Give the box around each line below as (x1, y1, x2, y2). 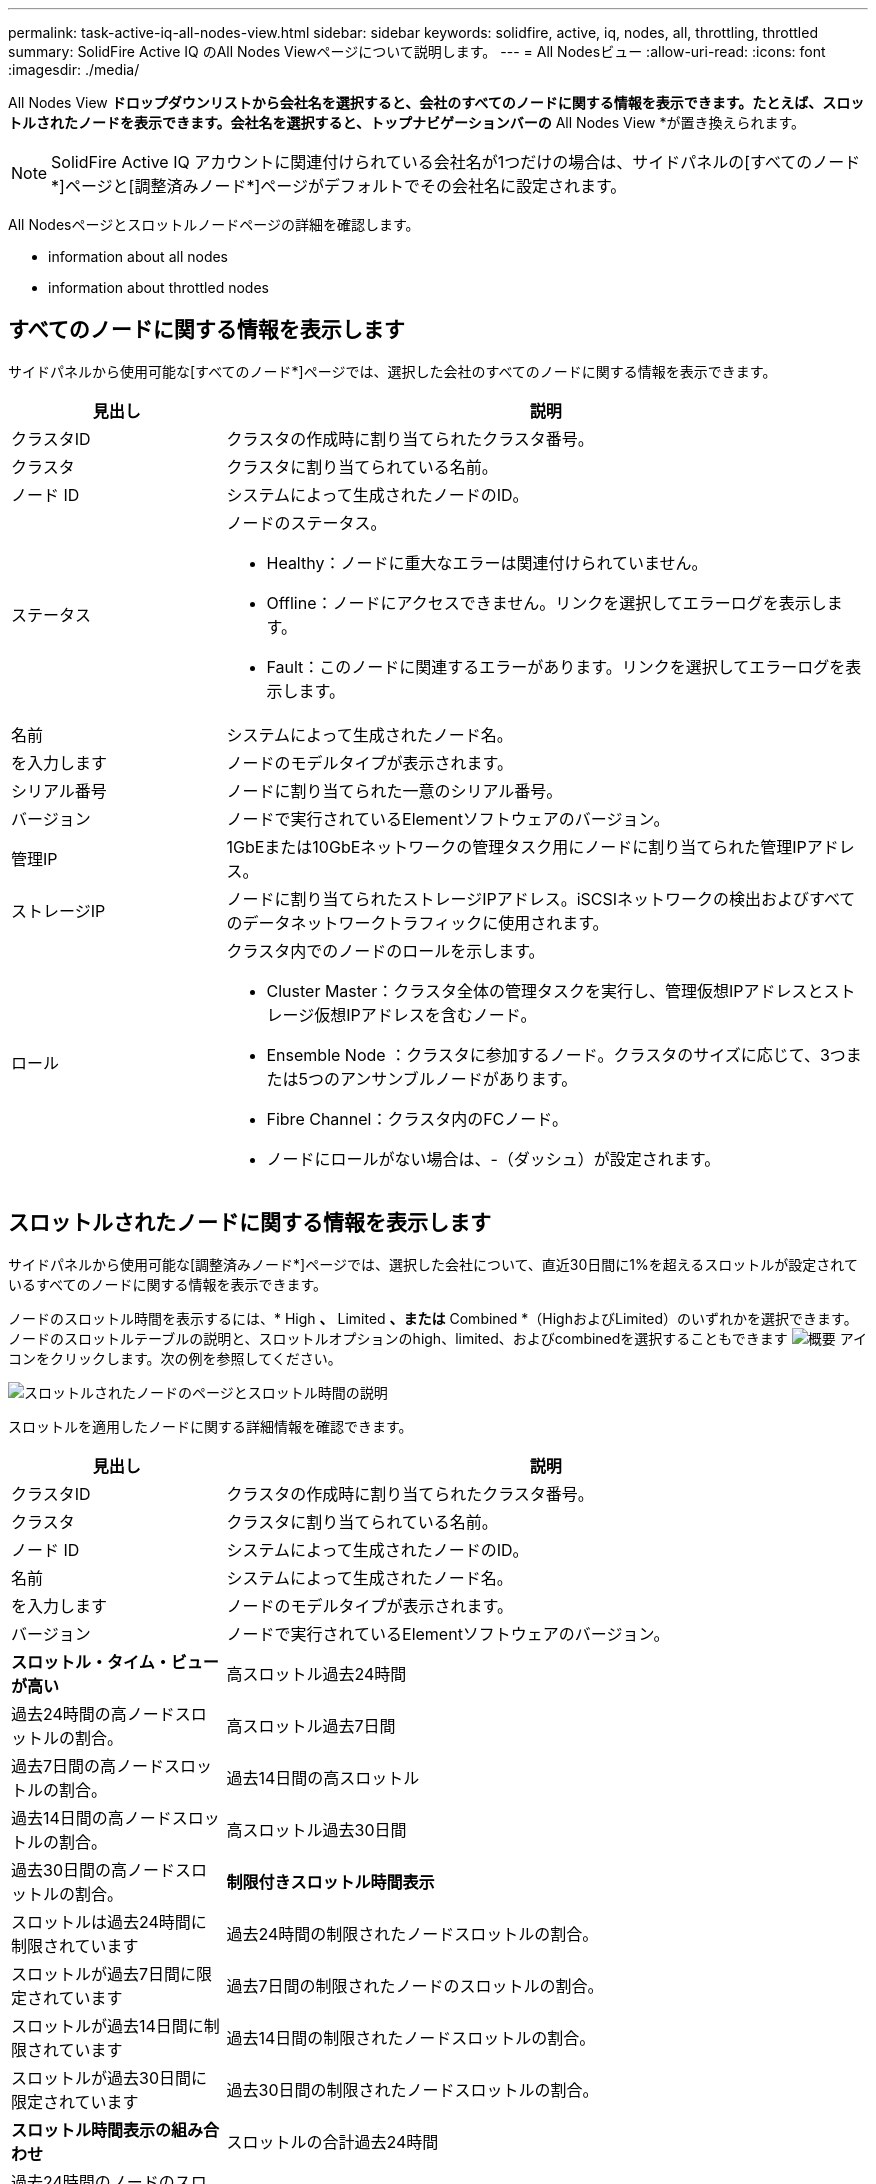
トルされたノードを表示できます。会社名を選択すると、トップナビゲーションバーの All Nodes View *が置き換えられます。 (8, 114, 806, 131)
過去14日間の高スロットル (226, 1767, 420, 1788)
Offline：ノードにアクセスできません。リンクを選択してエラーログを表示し (266, 592, 827, 613)
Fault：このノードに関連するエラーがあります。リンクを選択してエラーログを (266, 656, 846, 677)
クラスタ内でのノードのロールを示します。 (226, 940, 545, 961)
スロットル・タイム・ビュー (11, 1651, 219, 1672)
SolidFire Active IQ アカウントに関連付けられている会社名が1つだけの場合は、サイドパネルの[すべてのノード (51, 152, 861, 172)
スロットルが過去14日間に (11, 2015, 204, 2036)
